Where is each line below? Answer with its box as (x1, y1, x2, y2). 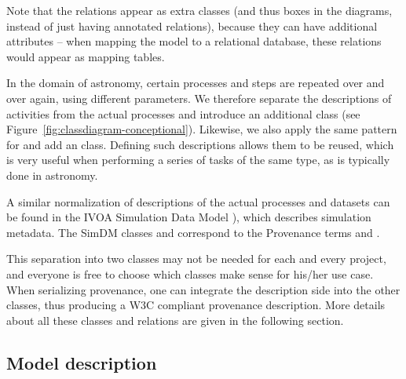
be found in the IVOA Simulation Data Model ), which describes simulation (6, 209, 371, 225)
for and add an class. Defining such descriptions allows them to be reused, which (6, 136, 394, 152)
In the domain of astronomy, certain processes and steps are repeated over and (6, 75, 385, 91)
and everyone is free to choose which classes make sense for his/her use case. (6, 265, 374, 282)
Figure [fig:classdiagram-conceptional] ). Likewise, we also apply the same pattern (6, 121, 397, 137)
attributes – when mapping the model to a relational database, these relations (6, 33, 382, 49)
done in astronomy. (6, 166, 98, 183)
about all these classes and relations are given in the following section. (6, 312, 344, 328)
